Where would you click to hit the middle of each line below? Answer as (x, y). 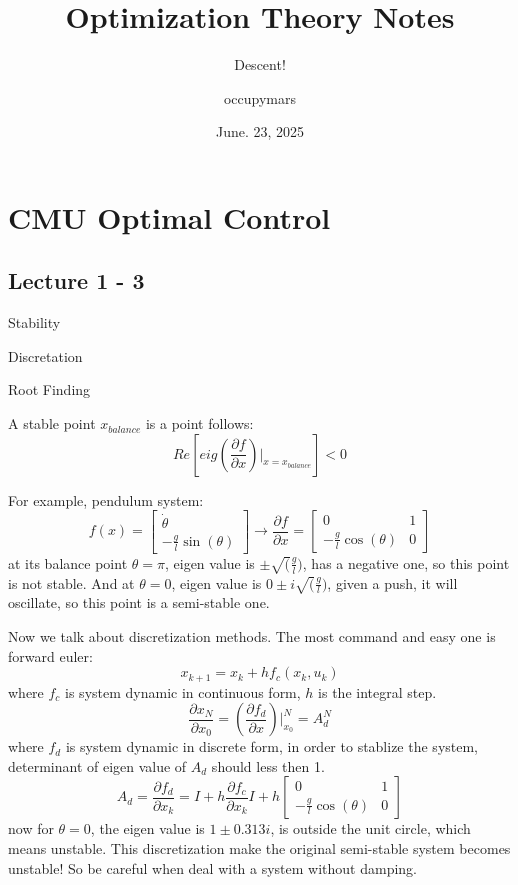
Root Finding (49, 389)
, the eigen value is (147, 828)
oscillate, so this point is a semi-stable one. (139, 602)
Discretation (45, 355)
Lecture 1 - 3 (76, 280)
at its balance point (68, 562)
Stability (34, 322)
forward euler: (50, 655)
